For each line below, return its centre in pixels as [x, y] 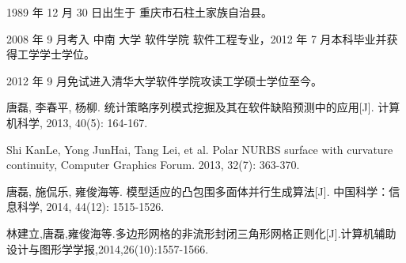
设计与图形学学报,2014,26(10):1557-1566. [108, 248]
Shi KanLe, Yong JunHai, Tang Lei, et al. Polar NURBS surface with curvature [200, 149]
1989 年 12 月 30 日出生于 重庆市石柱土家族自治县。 [139, 12]
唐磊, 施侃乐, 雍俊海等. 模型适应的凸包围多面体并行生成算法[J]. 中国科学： [198, 191]
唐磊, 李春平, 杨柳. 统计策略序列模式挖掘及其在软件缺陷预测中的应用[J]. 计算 [203, 107]
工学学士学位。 [56, 54]
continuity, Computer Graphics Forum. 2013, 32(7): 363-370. [153, 165]
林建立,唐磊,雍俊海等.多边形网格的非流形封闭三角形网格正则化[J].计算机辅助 [201, 233]
